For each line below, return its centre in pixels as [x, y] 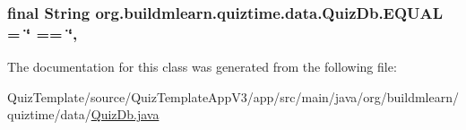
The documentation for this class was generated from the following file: [202, 67]
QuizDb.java [125, 114]
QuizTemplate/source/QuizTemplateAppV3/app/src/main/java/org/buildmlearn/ [233, 96]
